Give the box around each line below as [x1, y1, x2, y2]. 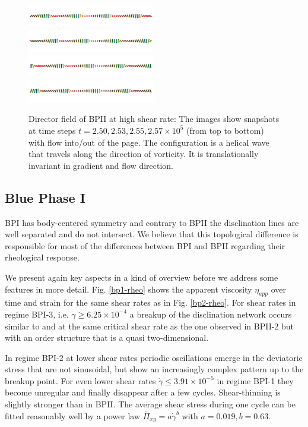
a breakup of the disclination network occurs [129, 307, 292, 320]
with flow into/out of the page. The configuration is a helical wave [28, 136, 269, 148]
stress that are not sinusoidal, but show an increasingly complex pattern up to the [5, 363, 304, 375]
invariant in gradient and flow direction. [28, 159, 173, 171]
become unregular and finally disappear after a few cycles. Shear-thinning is [5, 386, 281, 398]
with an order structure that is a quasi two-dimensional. [5, 331, 209, 344]
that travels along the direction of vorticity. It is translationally [28, 147, 259, 160]
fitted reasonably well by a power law [5, 409, 141, 422]
